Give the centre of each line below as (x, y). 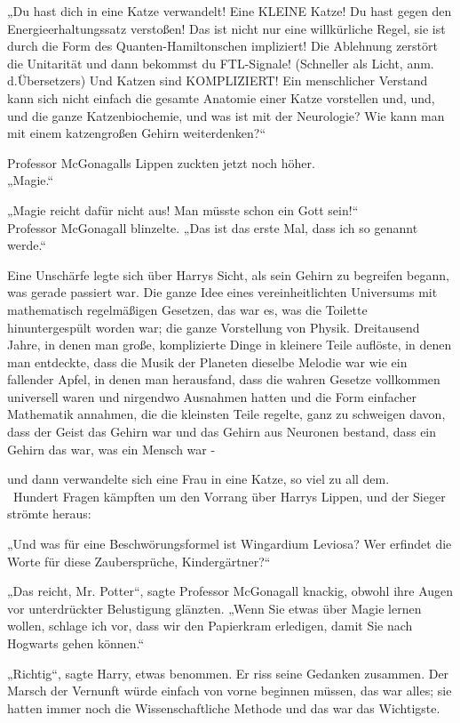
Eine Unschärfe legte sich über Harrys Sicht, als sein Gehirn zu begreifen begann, (228, 274)
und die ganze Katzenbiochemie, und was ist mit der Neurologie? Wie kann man (226, 115)
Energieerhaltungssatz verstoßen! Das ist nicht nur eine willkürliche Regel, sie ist (226, 28)
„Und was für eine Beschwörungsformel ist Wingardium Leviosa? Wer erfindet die (230, 544)
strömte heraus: (49, 514)
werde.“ (27, 245)
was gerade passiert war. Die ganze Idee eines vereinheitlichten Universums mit (222, 292)
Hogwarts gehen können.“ (76, 643)
